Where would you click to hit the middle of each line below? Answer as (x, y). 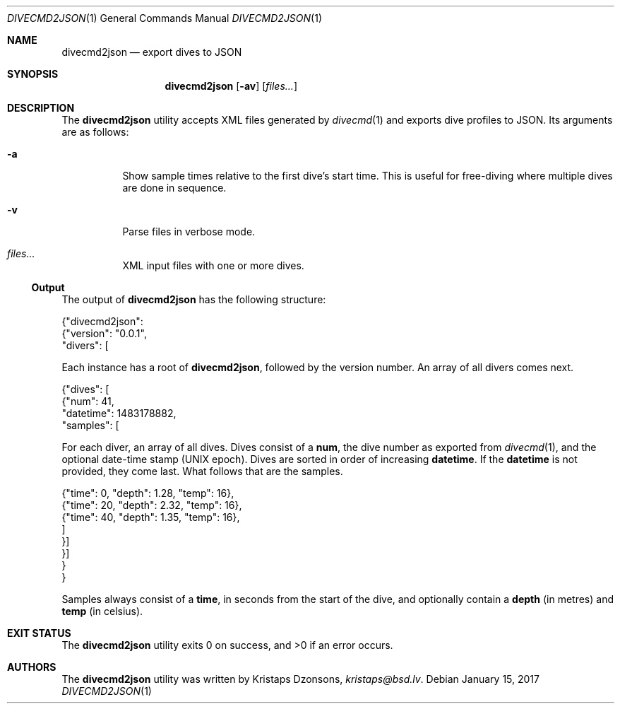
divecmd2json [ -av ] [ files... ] (231, 86)
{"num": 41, (88, 401)
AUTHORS (32, 667)
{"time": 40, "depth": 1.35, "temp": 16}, (151, 517)
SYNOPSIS (33, 74)
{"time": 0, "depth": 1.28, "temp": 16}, (148, 493)
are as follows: (95, 132)
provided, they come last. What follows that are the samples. (202, 471)
